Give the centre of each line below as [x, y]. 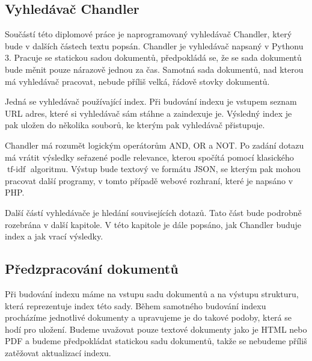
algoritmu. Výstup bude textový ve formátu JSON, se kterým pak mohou [166, 169]
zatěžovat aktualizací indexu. [58, 352]
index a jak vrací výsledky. [54, 236]
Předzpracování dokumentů [92, 269]
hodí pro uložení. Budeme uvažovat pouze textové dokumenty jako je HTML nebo [156, 329]
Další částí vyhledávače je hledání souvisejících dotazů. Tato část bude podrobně [153, 212]
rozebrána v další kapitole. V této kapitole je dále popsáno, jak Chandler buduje [153, 224]
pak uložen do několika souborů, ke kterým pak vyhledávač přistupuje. [135, 125]
